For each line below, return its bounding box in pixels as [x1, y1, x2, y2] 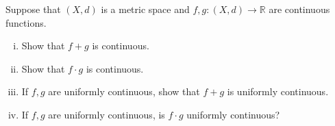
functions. [5, 15, 47, 29]
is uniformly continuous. [227, 84, 329, 99]
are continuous [269, 2, 330, 16]
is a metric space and [101, 2, 190, 16]
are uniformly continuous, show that [48, 84, 200, 99]
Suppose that [5, 2, 61, 16]
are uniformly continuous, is [48, 107, 165, 121]
